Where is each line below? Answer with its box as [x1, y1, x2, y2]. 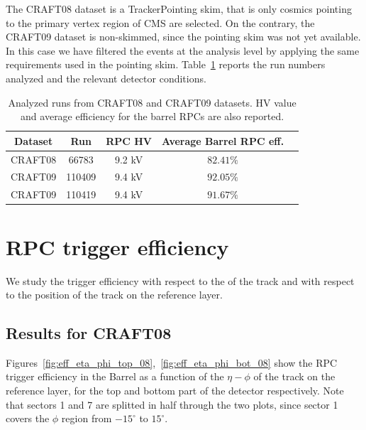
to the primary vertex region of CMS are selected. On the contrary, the [6, 15, 315, 30]
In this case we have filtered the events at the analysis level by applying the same [6, 43, 360, 58]
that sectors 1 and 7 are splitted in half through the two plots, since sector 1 [6, 397, 338, 412]
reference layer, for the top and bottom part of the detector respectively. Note [6, 383, 344, 398]
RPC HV [106, 133, 152, 148]
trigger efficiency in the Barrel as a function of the [6, 369, 224, 384]
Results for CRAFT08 [6, 322, 172, 344]
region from [61, 411, 112, 426]
